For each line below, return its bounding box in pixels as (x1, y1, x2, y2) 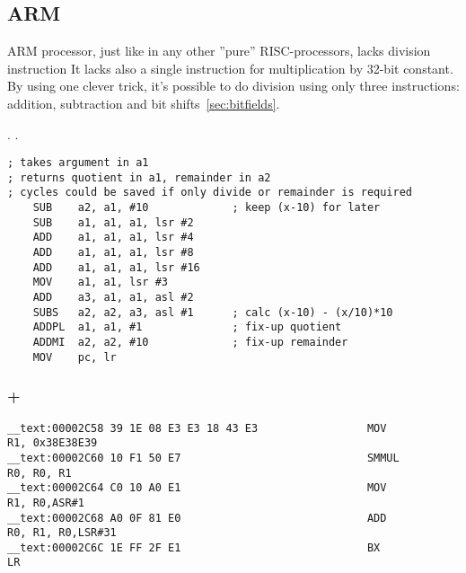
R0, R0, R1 (7, 466, 72, 480)
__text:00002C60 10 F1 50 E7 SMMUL (7, 451, 400, 464)
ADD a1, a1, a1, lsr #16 (32, 260, 200, 274)
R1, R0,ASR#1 (7, 496, 84, 509)
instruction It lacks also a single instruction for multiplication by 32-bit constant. (7, 58, 453, 77)
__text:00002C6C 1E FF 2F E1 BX (7, 541, 381, 554)
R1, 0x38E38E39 (7, 436, 98, 450)
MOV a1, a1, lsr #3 (32, 276, 168, 289)
